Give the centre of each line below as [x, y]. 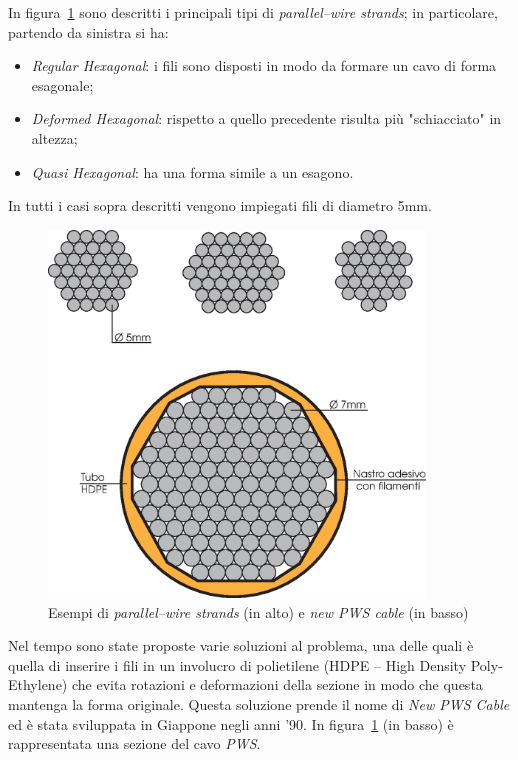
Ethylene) [38, 684]
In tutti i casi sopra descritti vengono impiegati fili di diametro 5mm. [220, 205]
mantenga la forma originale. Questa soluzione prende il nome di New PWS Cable [259, 704]
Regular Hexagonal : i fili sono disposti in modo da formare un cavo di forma [264, 65]
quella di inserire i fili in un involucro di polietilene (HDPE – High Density [237, 664]
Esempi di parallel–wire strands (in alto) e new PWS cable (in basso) [258, 611]
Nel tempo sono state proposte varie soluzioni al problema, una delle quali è [241, 645]
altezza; [54, 137]
